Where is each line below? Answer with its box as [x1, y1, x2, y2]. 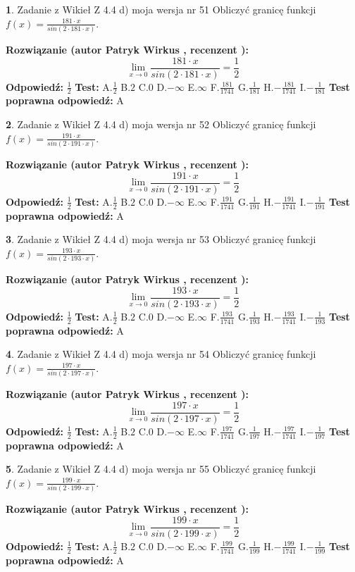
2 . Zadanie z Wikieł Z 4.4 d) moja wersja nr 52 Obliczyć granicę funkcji [6, 117, 316, 132]
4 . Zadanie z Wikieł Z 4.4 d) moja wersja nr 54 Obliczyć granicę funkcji [6, 347, 316, 361]
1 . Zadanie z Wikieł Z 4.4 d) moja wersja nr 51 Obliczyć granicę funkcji [6, 2, 316, 16]
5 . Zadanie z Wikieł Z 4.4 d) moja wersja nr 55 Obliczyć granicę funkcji [6, 461, 316, 476]
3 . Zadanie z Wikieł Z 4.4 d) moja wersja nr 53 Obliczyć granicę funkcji [6, 232, 316, 247]
